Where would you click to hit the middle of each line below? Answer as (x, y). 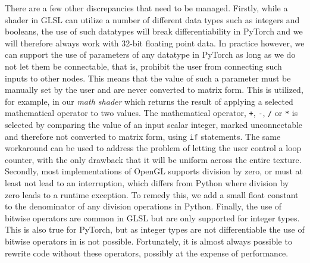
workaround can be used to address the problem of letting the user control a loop (153, 148)
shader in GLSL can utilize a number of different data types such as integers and (152, 19)
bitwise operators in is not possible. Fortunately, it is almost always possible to (148, 241)
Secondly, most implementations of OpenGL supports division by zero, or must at (154, 171)
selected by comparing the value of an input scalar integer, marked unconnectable (154, 124)
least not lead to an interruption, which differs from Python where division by (147, 183)
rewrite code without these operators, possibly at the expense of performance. (147, 253)
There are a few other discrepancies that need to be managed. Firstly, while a (146, 8)
